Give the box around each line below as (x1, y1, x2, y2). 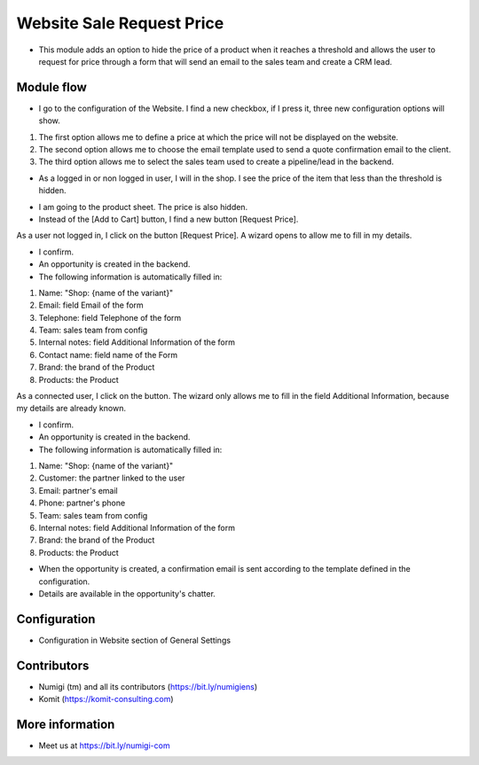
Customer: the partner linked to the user (38, 472, 185, 483)
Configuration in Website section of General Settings (38, 635, 231, 645)
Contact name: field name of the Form (38, 349, 177, 360)
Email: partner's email (38, 485, 119, 496)
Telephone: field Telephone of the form (38, 312, 182, 323)
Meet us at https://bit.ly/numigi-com (38, 740, 170, 751)
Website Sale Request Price (16, 13, 224, 33)
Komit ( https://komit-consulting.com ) (38, 694, 174, 705)
